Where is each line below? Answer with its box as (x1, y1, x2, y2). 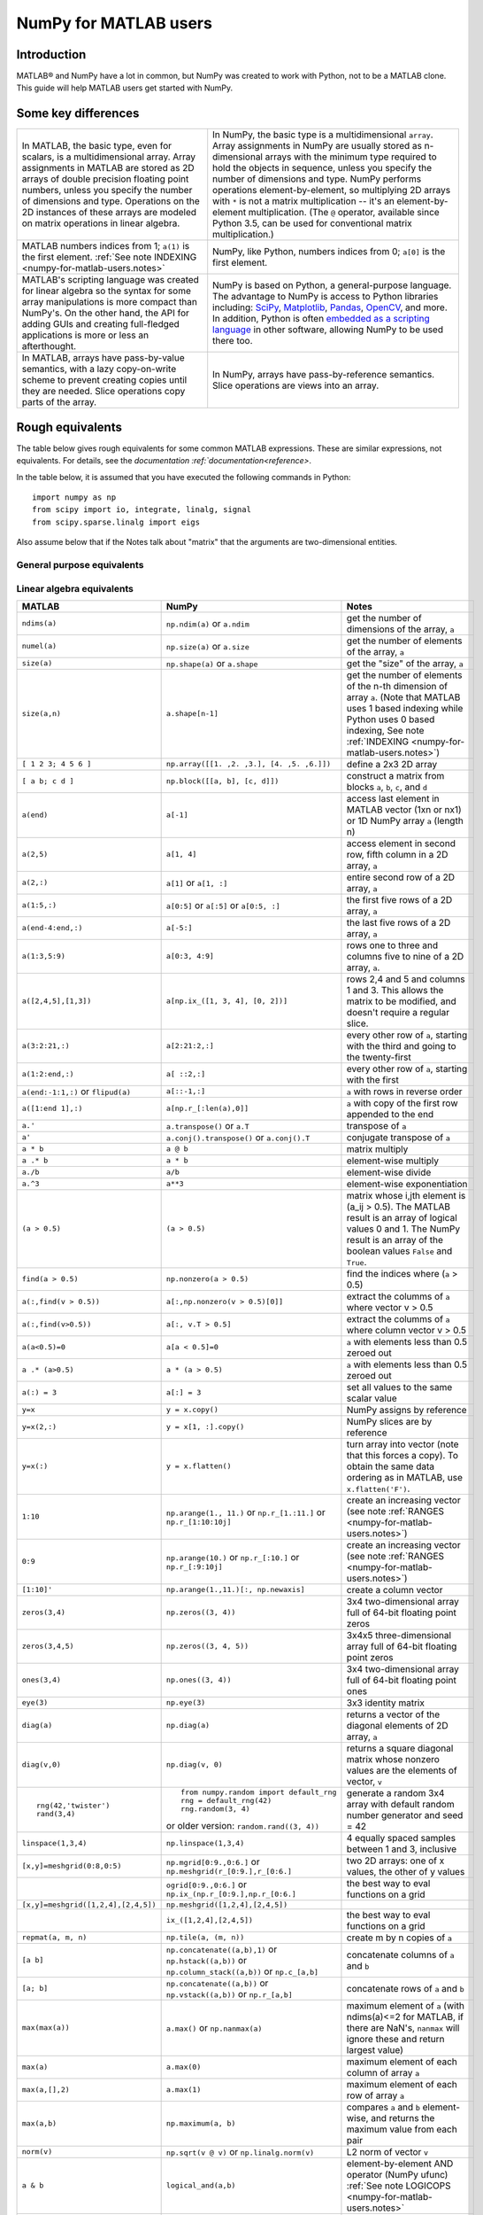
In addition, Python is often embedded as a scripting (212, 313, 431, 325)
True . (346, 1255, 367, 1268)
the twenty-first (346, 1051, 411, 1063)
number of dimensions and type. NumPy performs (212, 173, 422, 185)
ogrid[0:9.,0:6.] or (165, 1878, 248, 1891)
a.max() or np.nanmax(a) (165, 2021, 263, 2033)
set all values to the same (346, 1380, 453, 1393)
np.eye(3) (165, 1698, 206, 1707)
